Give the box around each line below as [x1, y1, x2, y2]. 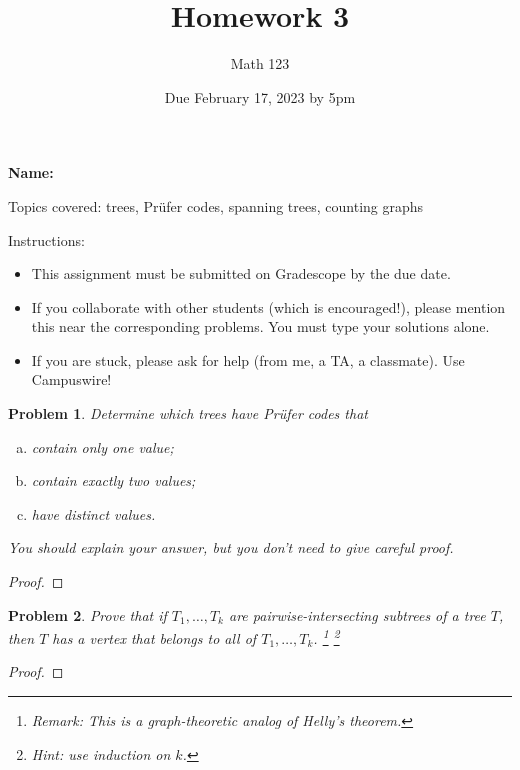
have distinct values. [31, 503, 156, 524]
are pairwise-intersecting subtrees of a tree [228, 604, 486, 625]
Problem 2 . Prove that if [8, 604, 167, 625]
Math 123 [230, 53, 290, 74]
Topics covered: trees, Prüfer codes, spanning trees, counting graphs [8, 195, 424, 216]
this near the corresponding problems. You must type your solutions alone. [31, 316, 490, 337]
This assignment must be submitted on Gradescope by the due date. [31, 263, 451, 284]
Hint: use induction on [31, 743, 171, 764]
